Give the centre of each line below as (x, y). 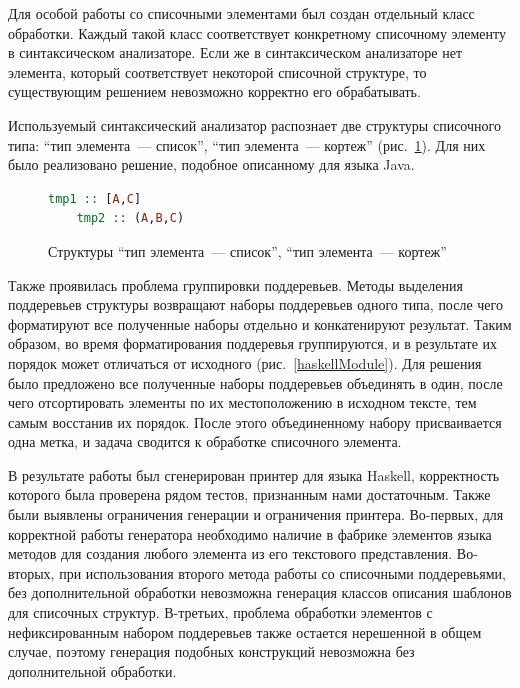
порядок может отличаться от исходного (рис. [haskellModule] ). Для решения (245, 362)
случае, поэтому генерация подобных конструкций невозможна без (211, 651)
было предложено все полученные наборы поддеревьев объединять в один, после (255, 382)
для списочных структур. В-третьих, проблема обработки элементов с (220, 612)
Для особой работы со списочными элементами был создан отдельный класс (241, 13)
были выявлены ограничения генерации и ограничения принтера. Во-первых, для (256, 514)
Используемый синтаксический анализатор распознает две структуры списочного (254, 124)
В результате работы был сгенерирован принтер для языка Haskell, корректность (254, 474)
